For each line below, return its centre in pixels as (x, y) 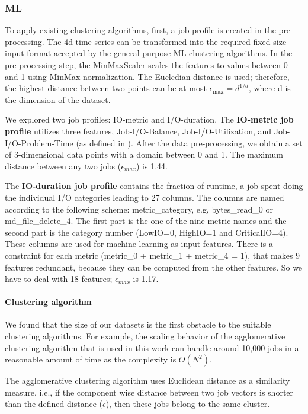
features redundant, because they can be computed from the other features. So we (154, 267)
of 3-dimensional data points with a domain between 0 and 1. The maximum (144, 154)
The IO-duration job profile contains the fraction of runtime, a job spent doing (154, 186)
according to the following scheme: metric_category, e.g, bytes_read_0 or (139, 209)
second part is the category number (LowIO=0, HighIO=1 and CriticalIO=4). (147, 232)
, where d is (269, 88)
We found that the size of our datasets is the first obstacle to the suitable (138, 324)
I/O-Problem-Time (39, 142)
